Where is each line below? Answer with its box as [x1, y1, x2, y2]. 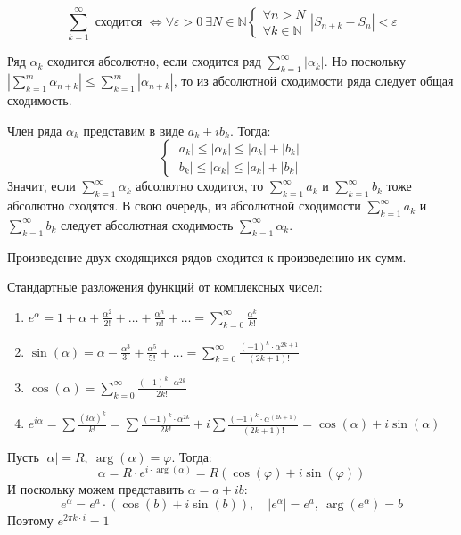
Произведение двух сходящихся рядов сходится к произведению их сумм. [7, 247, 407, 266]
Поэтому [7, 511, 54, 529]
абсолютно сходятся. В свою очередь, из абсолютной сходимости [7, 196, 361, 215]
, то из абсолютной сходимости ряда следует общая [173, 71, 454, 90]
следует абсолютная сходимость [60, 215, 234, 234]
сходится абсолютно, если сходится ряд [47, 52, 261, 70]
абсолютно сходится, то [136, 177, 264, 195]
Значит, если [7, 177, 76, 195]
